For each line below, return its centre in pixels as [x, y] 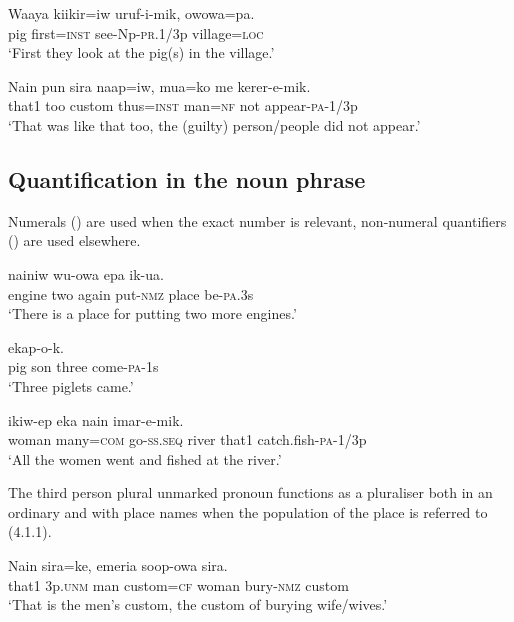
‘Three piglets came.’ [71, 385]
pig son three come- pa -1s [83, 366]
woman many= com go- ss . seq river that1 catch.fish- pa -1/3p [187, 439]
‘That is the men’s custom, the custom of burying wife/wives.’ [198, 604]
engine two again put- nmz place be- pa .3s [131, 293]
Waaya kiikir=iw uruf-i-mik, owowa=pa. [131, 13]
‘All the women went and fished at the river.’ [145, 458]
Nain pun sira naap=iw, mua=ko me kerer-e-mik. [159, 85]
